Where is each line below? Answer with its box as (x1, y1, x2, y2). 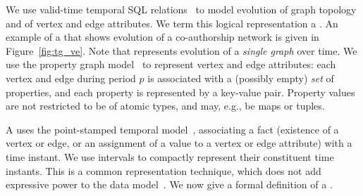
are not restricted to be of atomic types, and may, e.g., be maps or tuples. (6, 98, 325, 113)
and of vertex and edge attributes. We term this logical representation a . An (6, 15, 338, 30)
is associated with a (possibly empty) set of (147, 70, 334, 85)
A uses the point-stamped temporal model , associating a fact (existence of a (6, 122, 339, 136)
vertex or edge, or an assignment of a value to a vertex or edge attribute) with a (6, 136, 352, 150)
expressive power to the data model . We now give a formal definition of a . (6, 177, 333, 192)
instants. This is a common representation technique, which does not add (6, 163, 321, 178)
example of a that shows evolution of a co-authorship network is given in (6, 30, 319, 44)
